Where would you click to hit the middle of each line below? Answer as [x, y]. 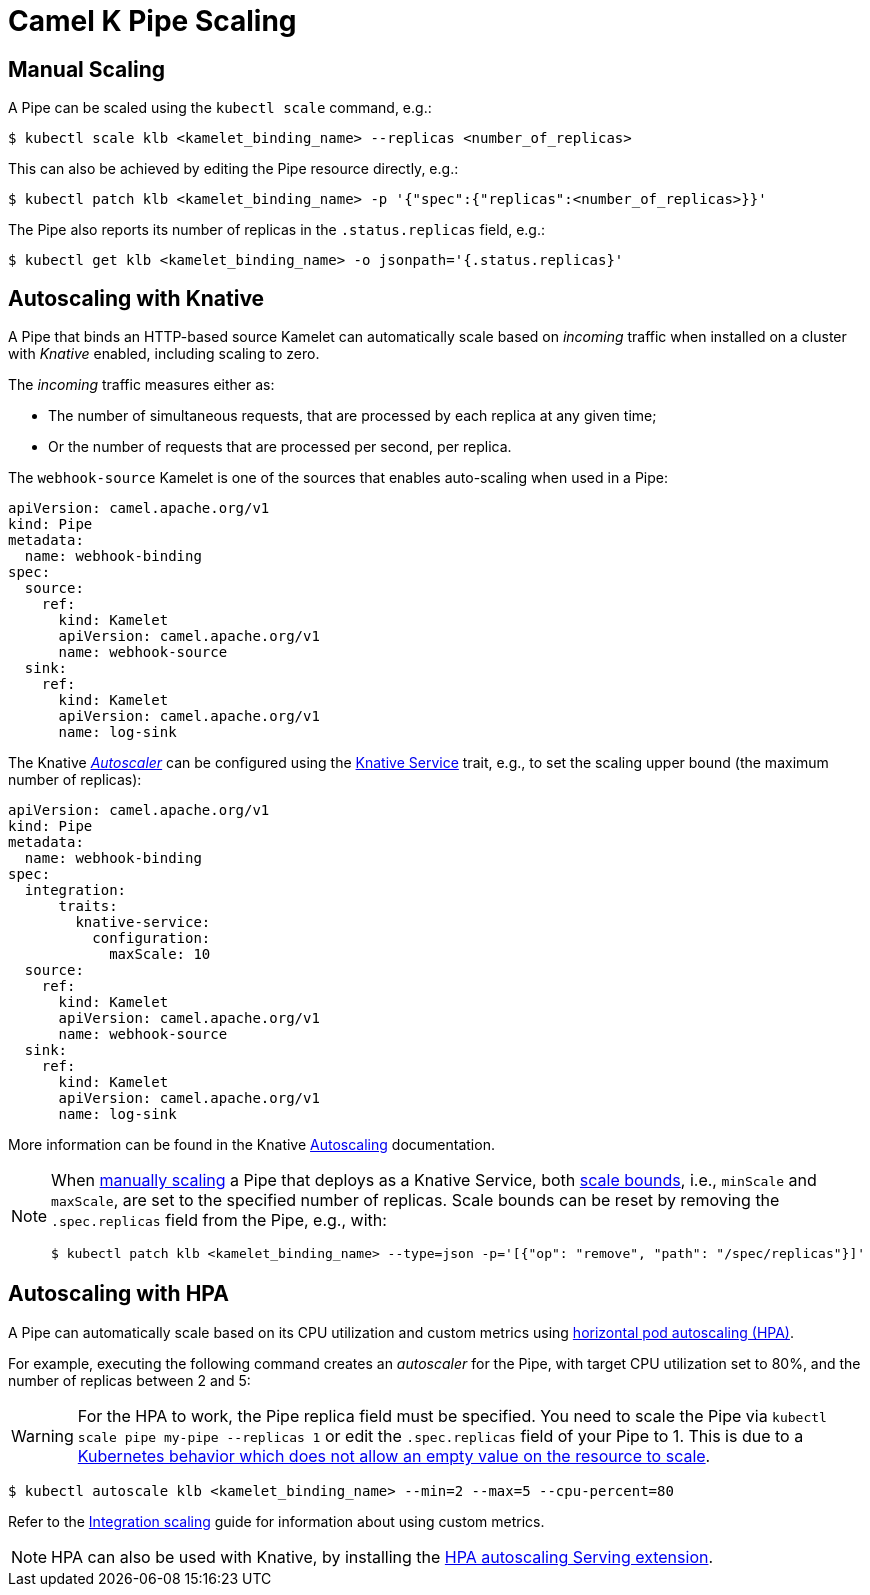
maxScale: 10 [160, 954]
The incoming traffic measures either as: [141, 385]
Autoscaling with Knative [136, 298]
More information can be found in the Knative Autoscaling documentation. [251, 1145]
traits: [88, 906]
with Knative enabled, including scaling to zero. [164, 354]
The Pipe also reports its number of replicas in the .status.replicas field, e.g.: [276, 230]
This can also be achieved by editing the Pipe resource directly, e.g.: [233, 169]
